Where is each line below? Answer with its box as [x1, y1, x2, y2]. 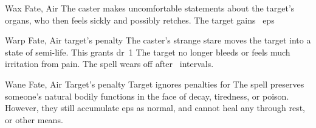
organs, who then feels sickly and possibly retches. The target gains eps [5, 13, 275, 26]
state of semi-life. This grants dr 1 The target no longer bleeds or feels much [5, 45, 290, 58]
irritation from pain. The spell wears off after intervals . [5, 57, 214, 70]
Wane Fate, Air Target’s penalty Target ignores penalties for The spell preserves [5, 77, 304, 90]
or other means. [5, 113, 63, 126]
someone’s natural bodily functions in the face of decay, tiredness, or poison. [5, 89, 289, 102]
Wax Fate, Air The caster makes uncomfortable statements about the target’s [5, 2, 295, 14]
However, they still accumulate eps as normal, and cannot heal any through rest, [5, 101, 305, 114]
